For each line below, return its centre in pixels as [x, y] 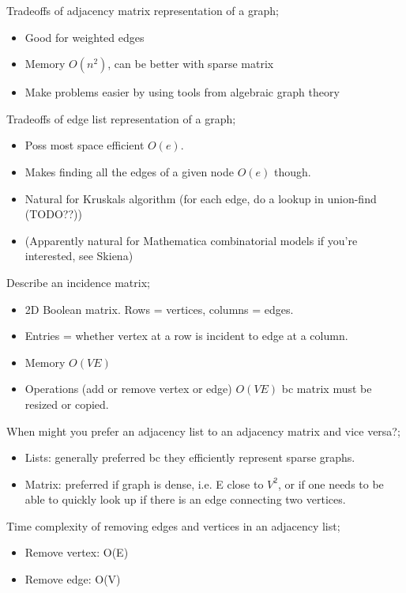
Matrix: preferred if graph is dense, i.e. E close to [144, 483]
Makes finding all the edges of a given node [130, 171]
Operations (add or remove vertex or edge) [128, 389]
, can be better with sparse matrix [191, 64]
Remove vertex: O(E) [77, 552]
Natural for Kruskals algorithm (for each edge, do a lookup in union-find [201, 198]
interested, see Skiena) [79, 256]
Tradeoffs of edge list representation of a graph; [121, 118]
